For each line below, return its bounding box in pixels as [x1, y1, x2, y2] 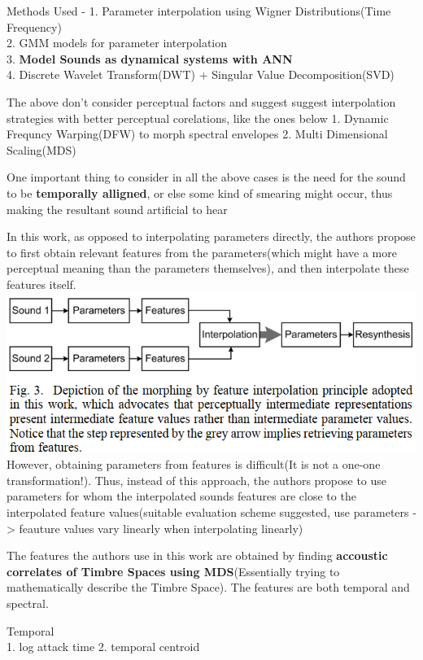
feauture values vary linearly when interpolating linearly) [19, 519, 303, 536]
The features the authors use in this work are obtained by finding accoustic [7, 547, 388, 564]
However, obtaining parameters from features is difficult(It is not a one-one [7, 456, 381, 473]
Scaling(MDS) [7, 141, 76, 158]
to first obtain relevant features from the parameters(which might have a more [7, 243, 397, 260]
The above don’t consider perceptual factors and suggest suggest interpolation [7, 93, 396, 110]
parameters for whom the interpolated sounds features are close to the [7, 487, 356, 505]
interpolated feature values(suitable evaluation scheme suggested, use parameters [7, 504, 409, 521]
